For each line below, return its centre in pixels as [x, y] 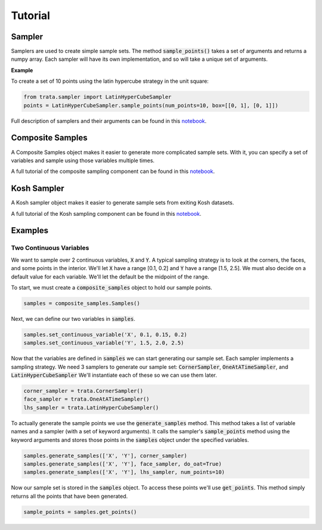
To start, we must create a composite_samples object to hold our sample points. [112, 287]
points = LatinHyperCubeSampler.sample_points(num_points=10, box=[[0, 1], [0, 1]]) [151, 105]
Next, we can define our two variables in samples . [73, 318]
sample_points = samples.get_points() [80, 512]
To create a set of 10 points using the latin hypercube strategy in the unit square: [110, 81]
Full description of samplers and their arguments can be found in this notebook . [109, 121]
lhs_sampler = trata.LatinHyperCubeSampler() [91, 407]
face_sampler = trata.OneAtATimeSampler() [86, 399]
